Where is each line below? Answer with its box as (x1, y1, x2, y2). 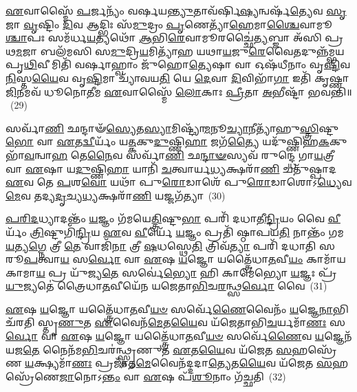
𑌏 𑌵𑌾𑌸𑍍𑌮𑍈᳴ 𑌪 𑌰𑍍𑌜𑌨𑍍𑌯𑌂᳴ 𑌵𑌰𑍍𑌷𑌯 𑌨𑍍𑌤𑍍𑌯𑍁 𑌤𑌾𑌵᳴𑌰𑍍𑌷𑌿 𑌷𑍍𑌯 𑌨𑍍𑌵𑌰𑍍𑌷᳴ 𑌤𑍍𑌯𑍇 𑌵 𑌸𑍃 (6, 3, 347, 17)
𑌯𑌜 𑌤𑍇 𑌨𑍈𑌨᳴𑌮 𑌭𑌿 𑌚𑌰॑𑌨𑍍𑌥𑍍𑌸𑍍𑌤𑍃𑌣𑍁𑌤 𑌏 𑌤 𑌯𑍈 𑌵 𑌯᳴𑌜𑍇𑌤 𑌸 (6, 342, 292, 356)
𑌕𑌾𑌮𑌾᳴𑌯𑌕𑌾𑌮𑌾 (306, 252, 346, 266)
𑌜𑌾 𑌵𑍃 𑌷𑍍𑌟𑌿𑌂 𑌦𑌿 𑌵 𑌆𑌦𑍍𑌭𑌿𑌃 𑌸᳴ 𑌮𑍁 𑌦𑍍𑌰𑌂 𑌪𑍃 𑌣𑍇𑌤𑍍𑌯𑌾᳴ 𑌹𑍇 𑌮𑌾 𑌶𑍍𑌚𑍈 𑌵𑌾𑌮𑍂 (6, 17, 333, 31)
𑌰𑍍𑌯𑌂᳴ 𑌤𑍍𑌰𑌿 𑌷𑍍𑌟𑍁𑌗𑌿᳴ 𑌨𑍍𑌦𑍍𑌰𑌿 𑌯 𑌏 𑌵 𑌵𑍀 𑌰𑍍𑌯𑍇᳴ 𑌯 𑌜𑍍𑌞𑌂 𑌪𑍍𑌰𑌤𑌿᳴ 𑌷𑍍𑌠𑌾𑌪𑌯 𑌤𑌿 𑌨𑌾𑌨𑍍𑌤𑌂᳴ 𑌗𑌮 (6, 224, 344, 239)
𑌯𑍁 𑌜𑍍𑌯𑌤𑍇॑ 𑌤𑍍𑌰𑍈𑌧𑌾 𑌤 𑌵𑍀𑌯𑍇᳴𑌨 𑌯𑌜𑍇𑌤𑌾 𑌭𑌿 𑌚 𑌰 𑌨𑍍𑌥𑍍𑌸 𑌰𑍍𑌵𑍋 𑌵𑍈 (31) (6, 279, 327, 293)
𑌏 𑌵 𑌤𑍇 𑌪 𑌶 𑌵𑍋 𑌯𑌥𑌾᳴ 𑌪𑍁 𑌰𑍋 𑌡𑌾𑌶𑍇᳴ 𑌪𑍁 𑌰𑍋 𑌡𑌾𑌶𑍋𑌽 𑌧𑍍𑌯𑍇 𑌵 (6, 175, 352, 189)
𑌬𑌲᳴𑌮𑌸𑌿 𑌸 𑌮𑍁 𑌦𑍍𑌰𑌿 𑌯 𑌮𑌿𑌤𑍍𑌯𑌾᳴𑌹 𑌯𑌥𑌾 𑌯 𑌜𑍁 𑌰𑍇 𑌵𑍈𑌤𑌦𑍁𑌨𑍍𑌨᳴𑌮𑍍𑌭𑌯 (40, 43, 345, 58)
